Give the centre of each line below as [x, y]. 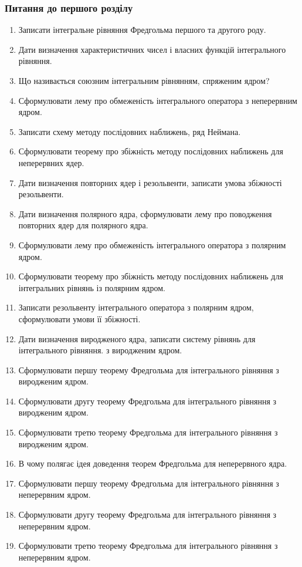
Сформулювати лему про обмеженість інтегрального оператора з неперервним [158, 100]
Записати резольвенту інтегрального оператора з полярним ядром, [136, 307]
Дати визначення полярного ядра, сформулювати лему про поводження [145, 213]
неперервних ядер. [51, 162]
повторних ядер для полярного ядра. [83, 225]
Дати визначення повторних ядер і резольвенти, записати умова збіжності [150, 182]
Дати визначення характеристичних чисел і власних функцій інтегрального [152, 49]
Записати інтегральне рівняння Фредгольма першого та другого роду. [142, 30]
